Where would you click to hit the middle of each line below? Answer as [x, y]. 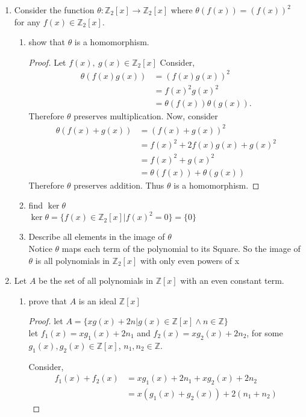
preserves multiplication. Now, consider [146, 116]
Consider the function [54, 10]
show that [47, 42]
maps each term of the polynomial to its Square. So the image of [181, 248]
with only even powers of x [190, 260]
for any [27, 21]
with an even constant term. [232, 281]
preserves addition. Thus [119, 185]
